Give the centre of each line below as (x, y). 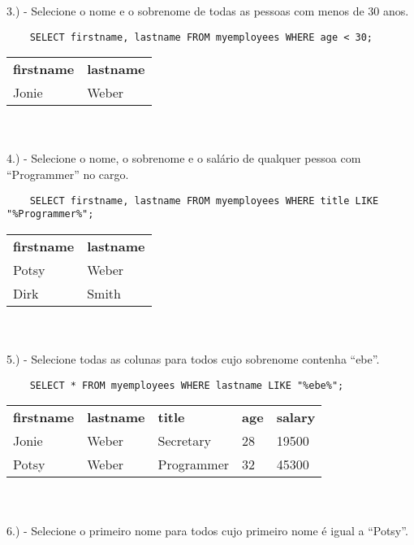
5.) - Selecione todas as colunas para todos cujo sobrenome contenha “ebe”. (193, 359)
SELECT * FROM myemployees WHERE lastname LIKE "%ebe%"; (187, 385)
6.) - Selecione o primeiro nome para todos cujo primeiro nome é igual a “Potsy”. (207, 530)
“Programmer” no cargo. (68, 174)
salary (296, 417)
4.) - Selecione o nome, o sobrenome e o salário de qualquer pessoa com (184, 158)
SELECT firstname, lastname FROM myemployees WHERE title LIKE (204, 201)
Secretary (184, 441)
